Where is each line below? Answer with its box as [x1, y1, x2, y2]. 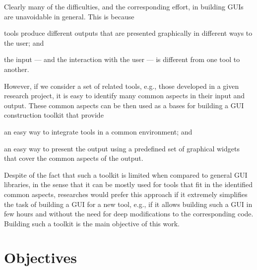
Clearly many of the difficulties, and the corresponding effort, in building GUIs [4, 1, 244, 11]
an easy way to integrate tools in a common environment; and [4, 126, 193, 136]
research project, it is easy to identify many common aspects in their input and [4, 90, 245, 101]
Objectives [4, 247, 77, 268]
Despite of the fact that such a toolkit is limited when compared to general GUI [4, 169, 248, 180]
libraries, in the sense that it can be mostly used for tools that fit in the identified [4, 179, 253, 190]
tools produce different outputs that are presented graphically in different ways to [4, 28, 253, 38]
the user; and [4, 37, 44, 48]
